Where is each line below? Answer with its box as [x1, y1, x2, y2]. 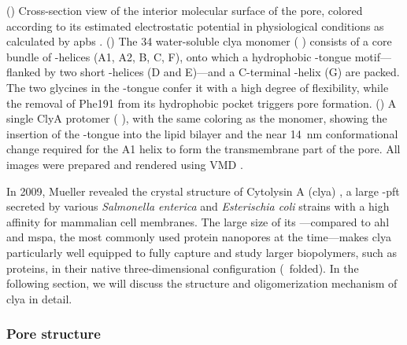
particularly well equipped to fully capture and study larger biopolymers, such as [6, 244, 398, 260]
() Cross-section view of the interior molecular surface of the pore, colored [6, 2, 363, 18]
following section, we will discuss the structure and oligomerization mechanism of [6, 275, 398, 292]
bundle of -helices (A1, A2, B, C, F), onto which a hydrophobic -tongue [6, 48, 352, 64]
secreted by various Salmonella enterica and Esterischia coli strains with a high [6, 198, 390, 215]
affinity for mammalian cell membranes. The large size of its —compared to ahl [6, 213, 390, 229]
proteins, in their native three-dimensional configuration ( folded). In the [6, 259, 359, 276]
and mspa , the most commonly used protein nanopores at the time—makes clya [6, 229, 391, 245]
